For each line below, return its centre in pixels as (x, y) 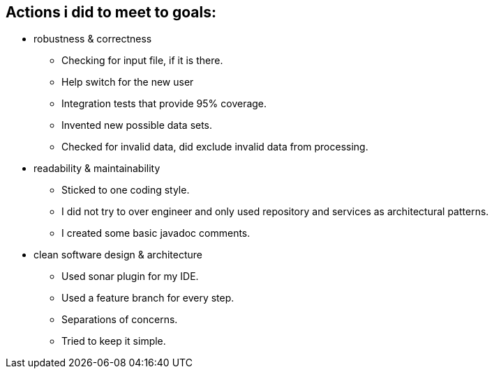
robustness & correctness (93, 39)
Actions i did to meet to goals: (111, 12)
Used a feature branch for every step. (148, 298)
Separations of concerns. (120, 320)
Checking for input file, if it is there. (142, 61)
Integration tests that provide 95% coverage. (164, 104)
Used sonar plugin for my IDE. (130, 276)
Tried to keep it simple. (114, 341)
